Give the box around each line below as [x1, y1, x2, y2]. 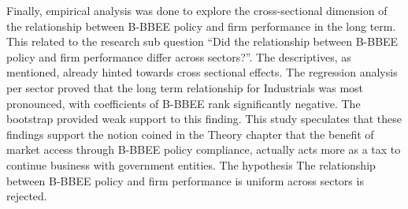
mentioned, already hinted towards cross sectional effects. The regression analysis [6, 64, 398, 80]
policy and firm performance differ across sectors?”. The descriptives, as [6, 48, 351, 65]
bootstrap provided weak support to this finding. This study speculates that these [6, 110, 402, 127]
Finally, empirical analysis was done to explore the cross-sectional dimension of [6, 2, 388, 18]
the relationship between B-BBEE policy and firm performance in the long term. [6, 17, 396, 34]
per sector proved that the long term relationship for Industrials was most [6, 79, 364, 95]
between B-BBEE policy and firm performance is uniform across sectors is [6, 172, 364, 188]
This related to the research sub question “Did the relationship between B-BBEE [6, 33, 399, 50]
